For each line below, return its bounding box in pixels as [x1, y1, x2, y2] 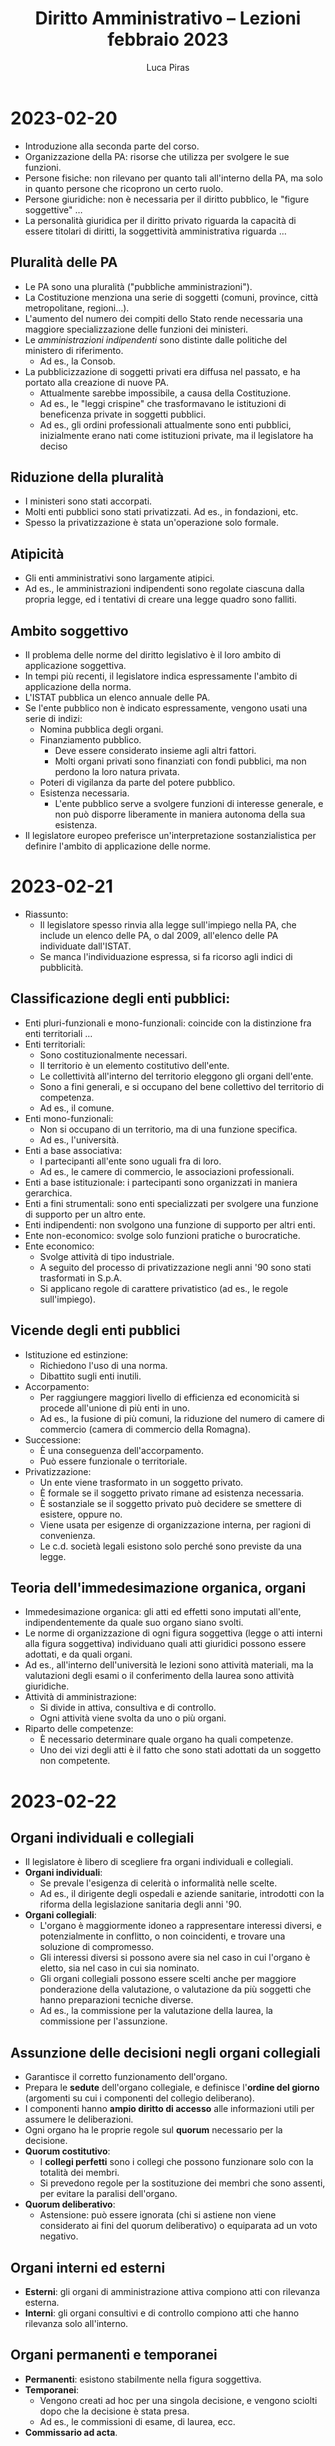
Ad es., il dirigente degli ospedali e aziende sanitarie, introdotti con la [39, 1888, 325, 1900]
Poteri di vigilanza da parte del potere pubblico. [39, 776, 236, 788]
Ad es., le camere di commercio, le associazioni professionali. [39, 1165, 295, 1177]
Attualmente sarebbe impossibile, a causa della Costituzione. [39, 387, 292, 399]
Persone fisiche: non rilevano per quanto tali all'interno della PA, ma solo [24, 172, 323, 184]
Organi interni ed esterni [10, 2259, 166, 2276]
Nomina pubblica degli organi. [39, 723, 164, 735]
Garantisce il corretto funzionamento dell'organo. [24, 2071, 228, 2083]
